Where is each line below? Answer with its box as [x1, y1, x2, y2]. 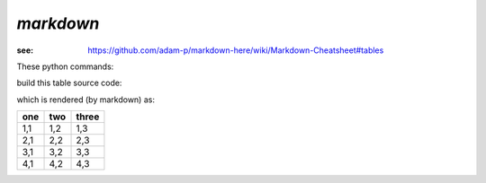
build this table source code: [16, 77, 122, 89]
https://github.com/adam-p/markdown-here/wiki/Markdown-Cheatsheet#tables [87, 45, 384, 56]
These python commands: [16, 61, 114, 72]
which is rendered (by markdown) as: [16, 94, 155, 105]
